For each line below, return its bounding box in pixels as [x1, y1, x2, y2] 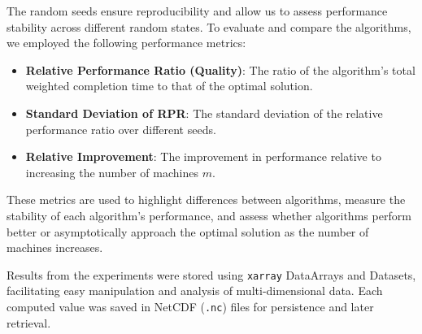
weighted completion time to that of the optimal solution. [25, 77, 313, 94]
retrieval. [7, 314, 51, 331]
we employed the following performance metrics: [7, 34, 246, 51]
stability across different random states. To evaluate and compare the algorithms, [7, 18, 411, 35]
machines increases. [7, 239, 103, 256]
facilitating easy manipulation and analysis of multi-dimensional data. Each [7, 282, 383, 299]
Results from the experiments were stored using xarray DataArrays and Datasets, [7, 266, 416, 283]
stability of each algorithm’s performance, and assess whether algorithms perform [7, 206, 411, 223]
